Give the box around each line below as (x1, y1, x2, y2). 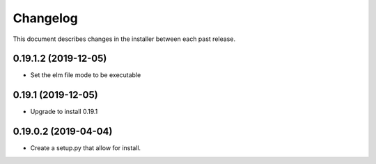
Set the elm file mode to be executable (30, 71, 141, 79)
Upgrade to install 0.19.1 (30, 108, 98, 116)
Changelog (13, 10, 78, 26)
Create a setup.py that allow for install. (30, 144, 141, 152)
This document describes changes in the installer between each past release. (13, 35, 236, 43)
